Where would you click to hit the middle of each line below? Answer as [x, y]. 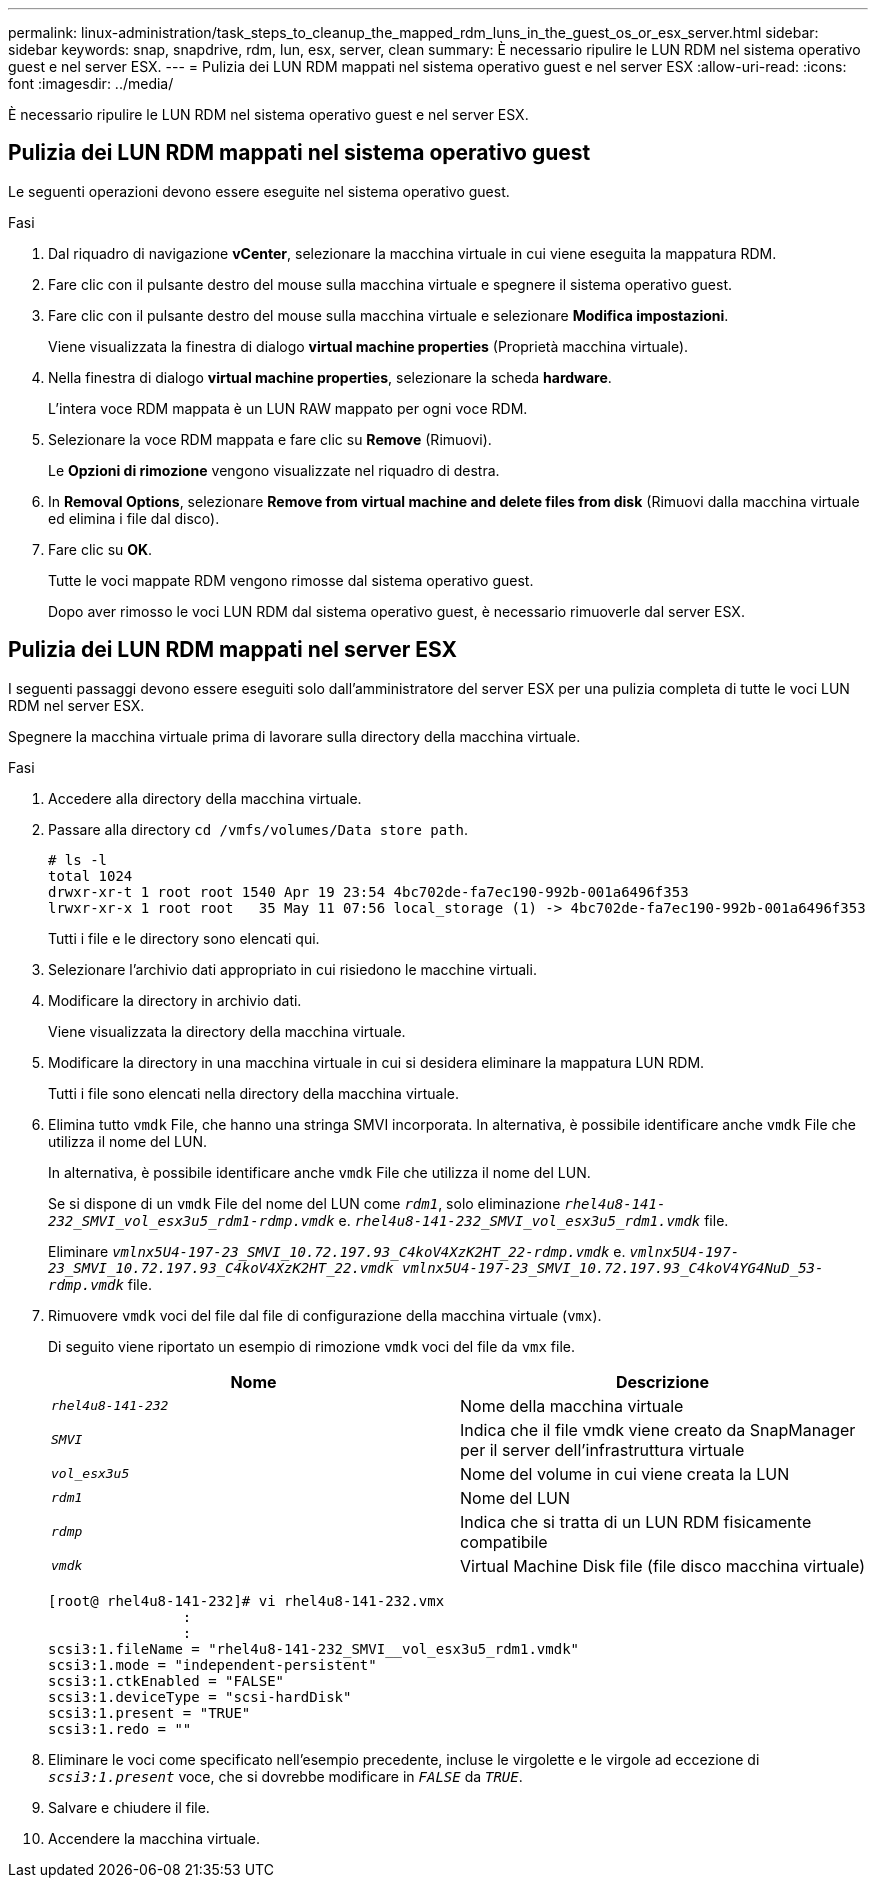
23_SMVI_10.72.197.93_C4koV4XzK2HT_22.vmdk [221, 1267]
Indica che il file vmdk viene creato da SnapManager [658, 1429]
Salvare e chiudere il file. [129, 1807]
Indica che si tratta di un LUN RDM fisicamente [636, 1521]
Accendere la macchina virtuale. [154, 1838]
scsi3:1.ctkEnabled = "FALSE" [166, 1680]
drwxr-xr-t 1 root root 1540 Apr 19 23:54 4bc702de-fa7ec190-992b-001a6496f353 [368, 891]
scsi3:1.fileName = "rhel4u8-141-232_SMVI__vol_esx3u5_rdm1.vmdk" [314, 1648]
